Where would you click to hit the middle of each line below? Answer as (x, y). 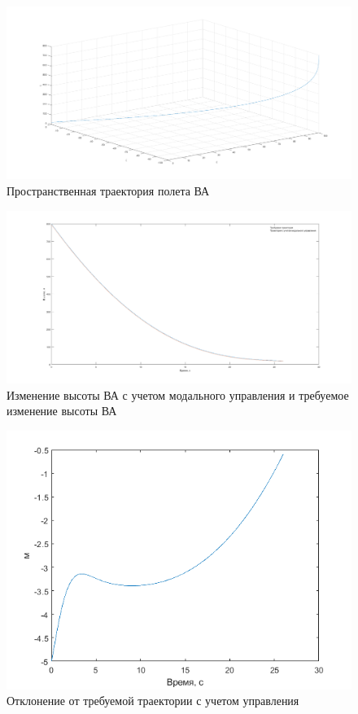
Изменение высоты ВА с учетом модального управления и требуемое (178, 394)
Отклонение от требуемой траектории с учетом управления (153, 701)
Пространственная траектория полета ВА (108, 191)
